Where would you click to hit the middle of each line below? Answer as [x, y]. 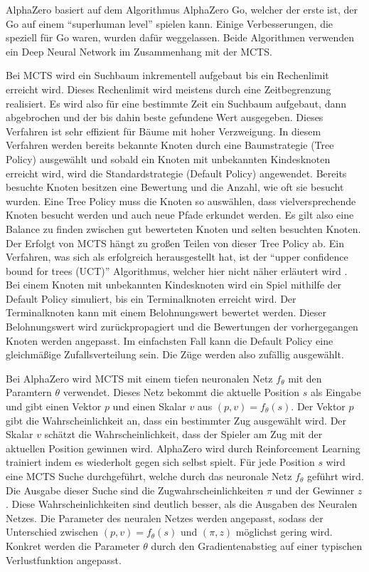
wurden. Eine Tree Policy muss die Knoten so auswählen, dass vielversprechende [181, 201]
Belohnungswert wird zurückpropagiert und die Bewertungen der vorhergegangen [182, 327]
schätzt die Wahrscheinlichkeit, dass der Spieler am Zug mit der [183, 434]
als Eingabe [336, 392]
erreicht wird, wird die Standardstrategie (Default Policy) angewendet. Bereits [176, 173]
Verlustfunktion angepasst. [64, 560]
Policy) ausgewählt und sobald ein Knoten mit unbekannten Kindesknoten [168, 158]
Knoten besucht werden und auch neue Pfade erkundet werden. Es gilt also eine [180, 215]
